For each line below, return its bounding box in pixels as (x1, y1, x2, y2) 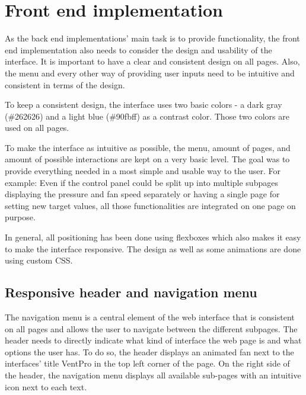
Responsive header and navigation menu (5, 283, 257, 301)
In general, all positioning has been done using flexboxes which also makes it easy (5, 231, 301, 243)
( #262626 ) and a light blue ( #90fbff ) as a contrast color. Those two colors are (5, 110, 289, 122)
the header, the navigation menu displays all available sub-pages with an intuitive (5, 368, 301, 381)
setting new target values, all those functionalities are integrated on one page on (5, 199, 296, 211)
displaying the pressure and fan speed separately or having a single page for (5, 188, 280, 200)
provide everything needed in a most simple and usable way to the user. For (5, 165, 280, 177)
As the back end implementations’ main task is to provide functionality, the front (5, 32, 300, 44)
